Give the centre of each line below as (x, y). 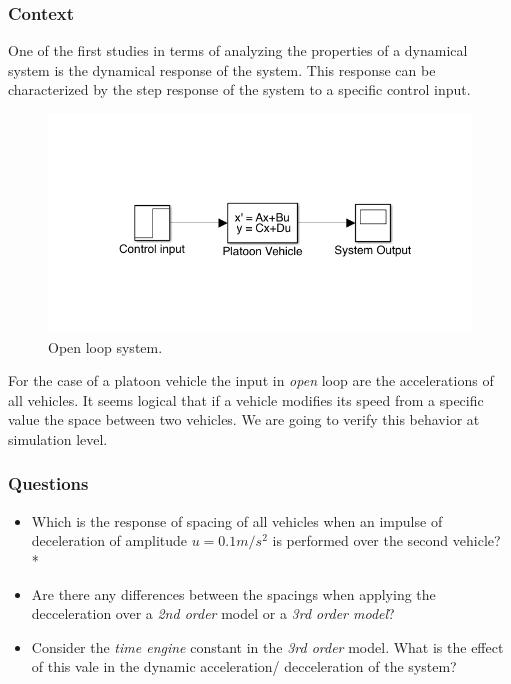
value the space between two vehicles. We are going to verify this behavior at (244, 419)
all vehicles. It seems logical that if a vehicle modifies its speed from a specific (246, 399)
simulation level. (58, 438)
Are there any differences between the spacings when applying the (233, 593)
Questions (48, 483)
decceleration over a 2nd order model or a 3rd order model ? (213, 613)
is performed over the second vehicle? (386, 540)
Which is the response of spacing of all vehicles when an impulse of (237, 520)
